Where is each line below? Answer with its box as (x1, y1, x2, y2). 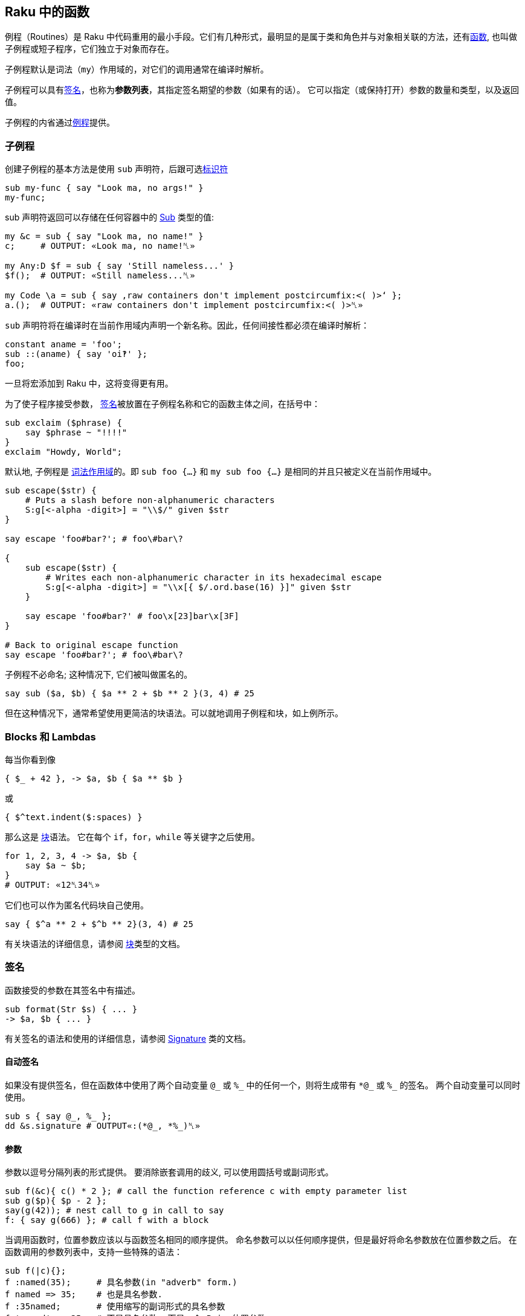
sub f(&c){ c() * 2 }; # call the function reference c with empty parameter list (5, 1186, 407, 1196)
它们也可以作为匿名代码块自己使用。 (5, 899, 149, 910)
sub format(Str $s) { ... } (5, 1004, 138, 1014)
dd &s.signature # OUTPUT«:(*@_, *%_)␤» (5, 1120, 201, 1131)
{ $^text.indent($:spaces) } (5, 812, 143, 822)
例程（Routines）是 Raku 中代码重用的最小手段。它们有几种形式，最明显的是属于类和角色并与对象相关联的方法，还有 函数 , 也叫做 (5, 31, 517, 42)
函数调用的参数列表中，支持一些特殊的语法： (5, 1247, 182, 1257)
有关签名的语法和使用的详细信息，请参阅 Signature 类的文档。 (5, 1033, 251, 1044)
